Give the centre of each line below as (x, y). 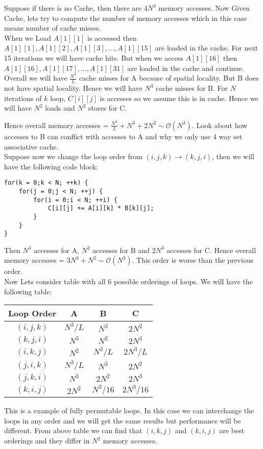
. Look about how (220, 125)
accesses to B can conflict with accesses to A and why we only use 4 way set (123, 136)
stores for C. (108, 108)
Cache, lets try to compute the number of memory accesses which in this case (125, 18)
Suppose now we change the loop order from (73, 156)
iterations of (23, 98)
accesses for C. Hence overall (211, 250)
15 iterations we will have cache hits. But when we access (94, 57)
